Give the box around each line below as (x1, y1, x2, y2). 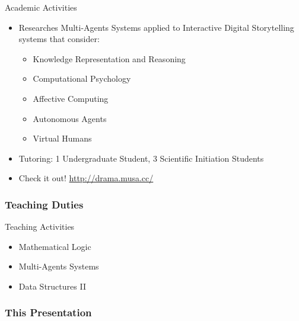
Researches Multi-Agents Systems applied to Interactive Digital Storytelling (18, 21, 294, 33)
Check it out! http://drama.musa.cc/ (18, 172, 154, 184)
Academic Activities (5, 1, 77, 13)
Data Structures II (18, 280, 86, 292)
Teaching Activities (5, 220, 75, 233)
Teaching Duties (5, 197, 84, 211)
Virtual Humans (33, 132, 92, 145)
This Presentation (5, 305, 92, 320)
